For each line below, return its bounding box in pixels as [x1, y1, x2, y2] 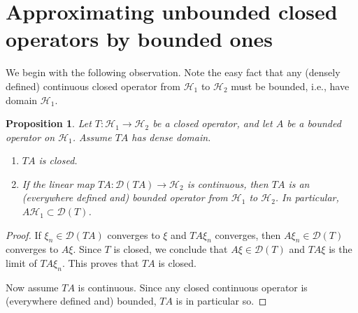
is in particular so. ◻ [176, 293, 267, 308]
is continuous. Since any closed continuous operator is [78, 279, 308, 294]
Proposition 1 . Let [6, 116, 92, 131]
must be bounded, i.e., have [231, 78, 350, 93]
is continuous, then [187, 176, 268, 191]
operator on [6, 129, 55, 144]
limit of [6, 256, 37, 270]
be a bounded [287, 116, 341, 131]
